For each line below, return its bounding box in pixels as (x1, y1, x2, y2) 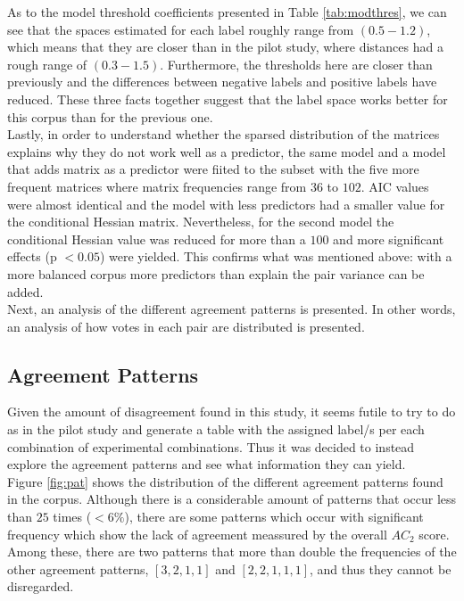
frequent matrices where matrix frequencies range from (7, 177, 307, 195)
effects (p (7, 247, 57, 266)
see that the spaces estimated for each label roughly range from (7, 20, 354, 38)
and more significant (333, 229, 444, 248)
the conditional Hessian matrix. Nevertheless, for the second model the (7, 212, 394, 231)
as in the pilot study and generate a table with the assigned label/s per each (7, 420, 425, 439)
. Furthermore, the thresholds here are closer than (160, 54, 433, 73)
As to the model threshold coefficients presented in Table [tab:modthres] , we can (7, 3, 447, 21)
